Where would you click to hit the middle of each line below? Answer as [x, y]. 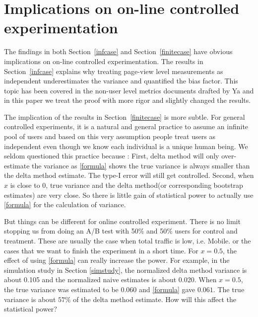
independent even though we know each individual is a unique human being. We [126, 146]
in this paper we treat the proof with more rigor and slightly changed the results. [128, 100]
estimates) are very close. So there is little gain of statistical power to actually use [129, 195]
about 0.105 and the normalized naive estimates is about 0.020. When [110, 279]
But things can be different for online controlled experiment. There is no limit [122, 221]
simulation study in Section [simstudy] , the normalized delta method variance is [126, 270]
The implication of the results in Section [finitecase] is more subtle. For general [125, 117]
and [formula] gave [167, 289]
